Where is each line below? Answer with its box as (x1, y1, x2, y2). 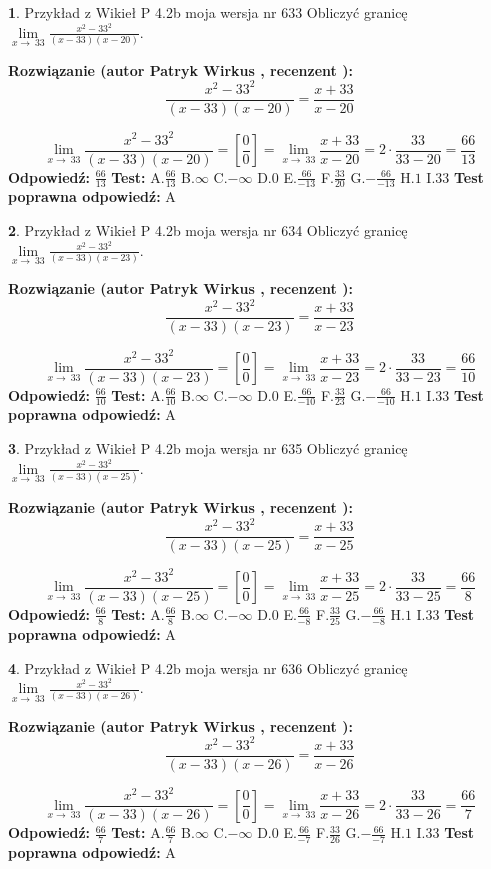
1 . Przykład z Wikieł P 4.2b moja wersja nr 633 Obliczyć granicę (8, 2, 408, 22)
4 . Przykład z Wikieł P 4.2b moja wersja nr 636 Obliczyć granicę (8, 657, 408, 678)
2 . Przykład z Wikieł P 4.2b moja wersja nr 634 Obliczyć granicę (8, 220, 408, 241)
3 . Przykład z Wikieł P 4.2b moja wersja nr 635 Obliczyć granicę (8, 438, 408, 459)
